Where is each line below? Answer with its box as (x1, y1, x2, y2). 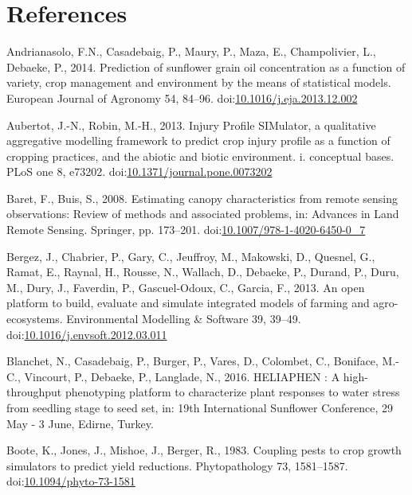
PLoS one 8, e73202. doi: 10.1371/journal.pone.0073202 (6, 163, 273, 180)
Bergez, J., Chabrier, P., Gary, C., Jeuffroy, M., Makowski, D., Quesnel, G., (6, 247, 375, 264)
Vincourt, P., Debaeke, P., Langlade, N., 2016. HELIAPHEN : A (24, 368, 340, 384)
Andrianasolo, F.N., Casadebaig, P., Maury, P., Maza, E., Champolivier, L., (6, 43, 376, 60)
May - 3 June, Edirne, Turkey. (6, 415, 154, 431)
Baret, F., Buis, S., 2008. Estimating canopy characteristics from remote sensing (6, 189, 398, 206)
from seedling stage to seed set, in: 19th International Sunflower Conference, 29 (6, 400, 394, 415)
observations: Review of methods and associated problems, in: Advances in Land (6, 205, 399, 222)
